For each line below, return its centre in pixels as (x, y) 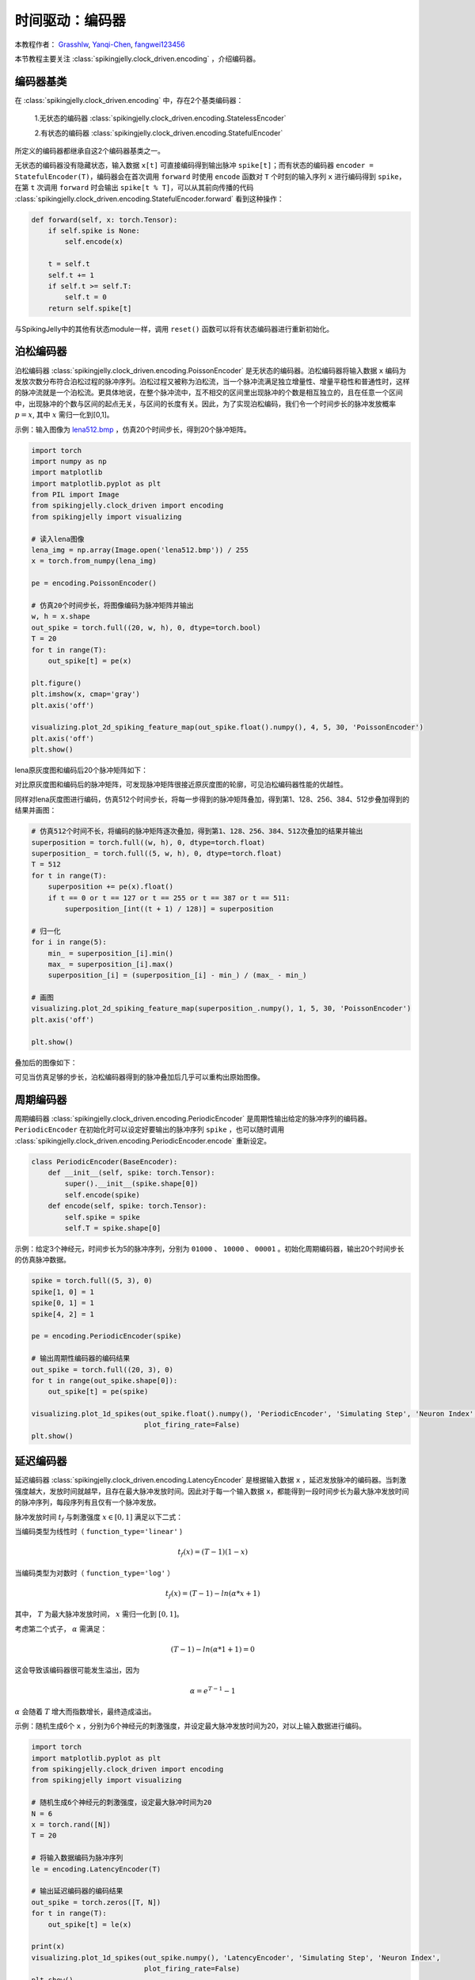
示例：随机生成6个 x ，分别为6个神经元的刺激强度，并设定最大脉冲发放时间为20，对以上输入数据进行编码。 (190, 1726)
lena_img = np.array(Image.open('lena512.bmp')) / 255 (140, 550)
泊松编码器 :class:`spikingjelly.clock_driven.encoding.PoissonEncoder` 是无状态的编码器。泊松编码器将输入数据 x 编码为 (211, 370)
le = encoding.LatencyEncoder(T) (96, 1869)
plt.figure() (57, 683)
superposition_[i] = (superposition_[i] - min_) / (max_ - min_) (177, 975)
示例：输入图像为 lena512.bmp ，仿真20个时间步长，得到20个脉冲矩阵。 (133, 429)
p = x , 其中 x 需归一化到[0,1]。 (64, 415)
